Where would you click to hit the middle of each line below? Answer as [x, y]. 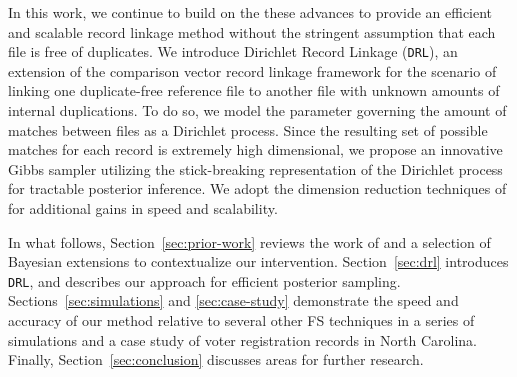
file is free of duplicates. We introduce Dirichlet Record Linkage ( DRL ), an [233, 51]
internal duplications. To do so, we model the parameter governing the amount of [257, 110]
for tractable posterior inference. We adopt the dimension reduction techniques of [257, 188]
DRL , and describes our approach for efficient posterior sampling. [204, 280]
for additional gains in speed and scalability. [143, 208]
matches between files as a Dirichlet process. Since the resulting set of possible [248, 129]
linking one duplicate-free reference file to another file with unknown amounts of [254, 90]
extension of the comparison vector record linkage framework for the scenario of [252, 70]
